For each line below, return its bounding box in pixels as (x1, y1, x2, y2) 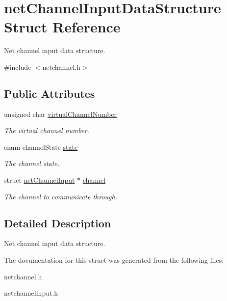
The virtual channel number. (4, 125, 89, 136)
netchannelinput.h (4, 288, 58, 298)
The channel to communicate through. (4, 191, 117, 201)
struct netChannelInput (4, 175, 75, 185)
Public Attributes (4, 85, 95, 101)
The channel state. (4, 158, 60, 168)
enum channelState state (4, 141, 78, 152)
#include (4, 61, 31, 72)
